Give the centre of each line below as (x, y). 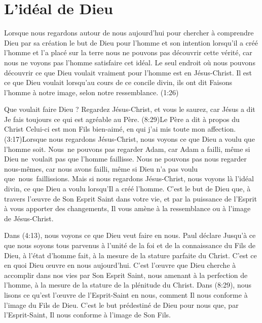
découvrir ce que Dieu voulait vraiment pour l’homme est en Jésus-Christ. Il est (128, 72)
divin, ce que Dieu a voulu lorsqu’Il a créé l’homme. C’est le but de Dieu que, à (127, 189)
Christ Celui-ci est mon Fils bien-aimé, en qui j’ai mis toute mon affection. (120, 129)
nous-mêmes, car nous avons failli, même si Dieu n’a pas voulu (101, 168)
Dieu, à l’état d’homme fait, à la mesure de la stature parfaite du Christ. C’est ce (130, 255)
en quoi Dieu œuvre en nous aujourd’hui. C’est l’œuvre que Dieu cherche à (120, 265)
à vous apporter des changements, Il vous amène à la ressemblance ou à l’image (127, 208)
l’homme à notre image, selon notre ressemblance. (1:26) (91, 92)
